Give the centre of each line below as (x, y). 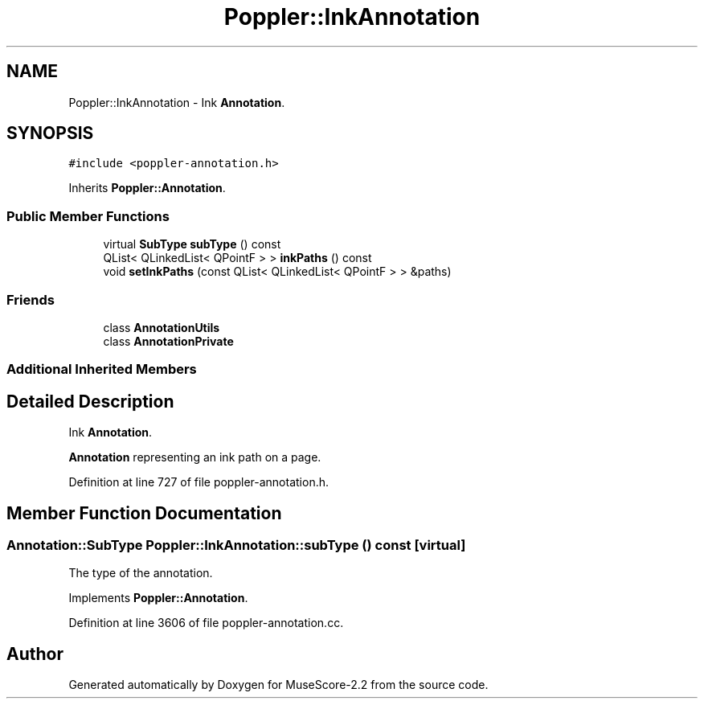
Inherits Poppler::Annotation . (147, 188)
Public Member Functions (88, 216)
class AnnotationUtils (162, 327)
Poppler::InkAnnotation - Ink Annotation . (177, 102)
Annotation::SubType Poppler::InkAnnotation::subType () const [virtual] (236, 545)
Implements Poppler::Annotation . (158, 598)
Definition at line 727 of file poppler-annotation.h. (199, 482)
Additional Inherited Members (102, 369)
